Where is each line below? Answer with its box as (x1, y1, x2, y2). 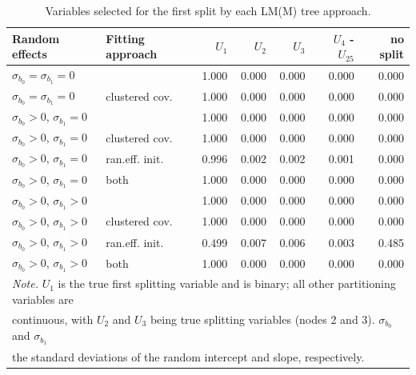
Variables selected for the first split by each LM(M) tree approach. (45, 2, 371, 18)
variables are (12, 290, 74, 307)
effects (12, 46, 47, 62)
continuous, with (12, 310, 94, 327)
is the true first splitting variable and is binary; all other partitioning (58, 275, 396, 292)
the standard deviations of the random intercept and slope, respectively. (12, 348, 365, 365)
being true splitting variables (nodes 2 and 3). (150, 310, 375, 327)
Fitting (106, 30, 145, 46)
